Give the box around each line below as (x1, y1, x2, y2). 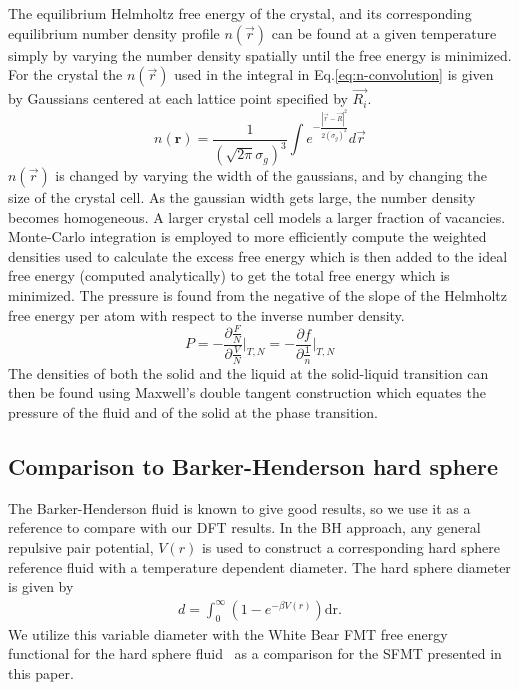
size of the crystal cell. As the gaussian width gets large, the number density (8, 187, 476, 208)
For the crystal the (8, 64, 123, 85)
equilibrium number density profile (8, 22, 220, 43)
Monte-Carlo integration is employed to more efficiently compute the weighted (8, 226, 487, 247)
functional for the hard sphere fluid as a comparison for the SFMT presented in (8, 643, 502, 664)
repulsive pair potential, (8, 536, 154, 557)
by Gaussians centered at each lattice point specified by (8, 88, 348, 109)
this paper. (8, 662, 74, 683)
